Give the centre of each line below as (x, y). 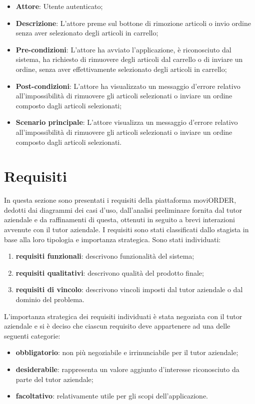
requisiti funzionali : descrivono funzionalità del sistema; (105, 256)
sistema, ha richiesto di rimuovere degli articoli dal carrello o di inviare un (129, 59)
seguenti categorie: (32, 335)
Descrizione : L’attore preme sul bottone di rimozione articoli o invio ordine (133, 23)
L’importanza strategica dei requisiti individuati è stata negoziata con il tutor (123, 316)
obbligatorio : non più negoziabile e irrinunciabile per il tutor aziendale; (127, 352)
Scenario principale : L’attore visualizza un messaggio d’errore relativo (127, 122)
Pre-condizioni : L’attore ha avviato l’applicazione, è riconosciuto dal (123, 49)
